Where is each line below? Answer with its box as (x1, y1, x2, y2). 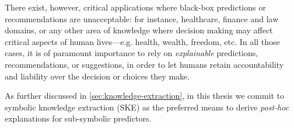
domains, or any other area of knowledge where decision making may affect (5, 24, 273, 36)
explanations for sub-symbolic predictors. (5, 112, 152, 124)
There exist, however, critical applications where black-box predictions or (5, 1, 266, 13)
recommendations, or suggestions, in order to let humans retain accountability (5, 58, 284, 70)
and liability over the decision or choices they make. (5, 70, 190, 82)
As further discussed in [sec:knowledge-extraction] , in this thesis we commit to (5, 89, 285, 102)
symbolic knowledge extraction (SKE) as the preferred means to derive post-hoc (5, 101, 289, 113)
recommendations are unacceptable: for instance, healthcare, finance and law (5, 12, 279, 25)
